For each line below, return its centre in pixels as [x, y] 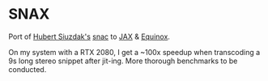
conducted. [28, 69]
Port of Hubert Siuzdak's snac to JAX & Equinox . [89, 36]
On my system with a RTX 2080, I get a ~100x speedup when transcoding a [134, 52]
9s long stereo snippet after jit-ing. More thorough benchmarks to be [123, 61]
